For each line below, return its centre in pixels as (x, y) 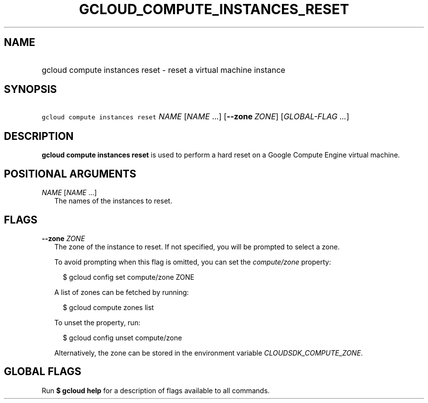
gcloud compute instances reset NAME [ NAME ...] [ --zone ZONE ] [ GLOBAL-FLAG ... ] (195, 117)
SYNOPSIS (31, 90)
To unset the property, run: (97, 322)
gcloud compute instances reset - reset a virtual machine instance (163, 70)
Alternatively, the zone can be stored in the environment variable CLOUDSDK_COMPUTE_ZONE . (209, 353)
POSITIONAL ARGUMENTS (70, 174)
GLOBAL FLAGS (43, 372)
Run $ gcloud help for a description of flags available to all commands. (156, 390)
